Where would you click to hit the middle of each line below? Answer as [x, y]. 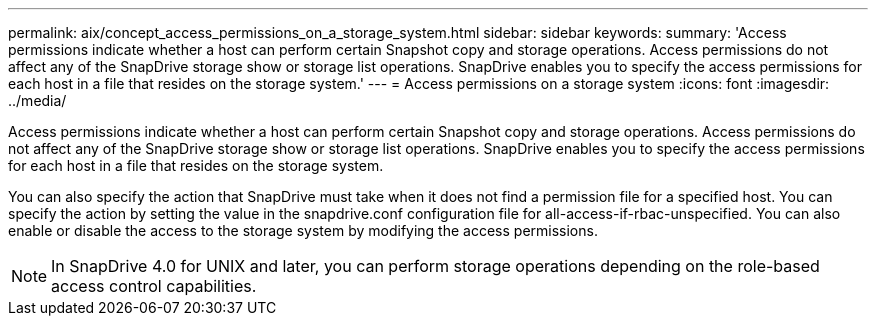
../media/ [37, 100]
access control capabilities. [154, 286]
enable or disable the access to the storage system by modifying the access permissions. [303, 230]
